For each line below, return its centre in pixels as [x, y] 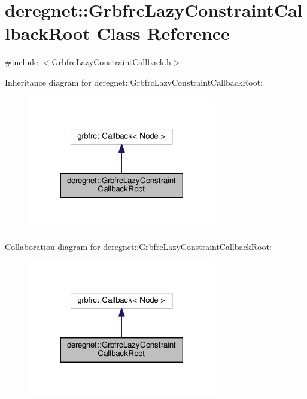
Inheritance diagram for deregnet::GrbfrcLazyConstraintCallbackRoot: [134, 82]
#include [22, 62]
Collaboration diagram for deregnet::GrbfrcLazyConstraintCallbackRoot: [138, 246]
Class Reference [163, 33]
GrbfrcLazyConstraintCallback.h [111, 62]
